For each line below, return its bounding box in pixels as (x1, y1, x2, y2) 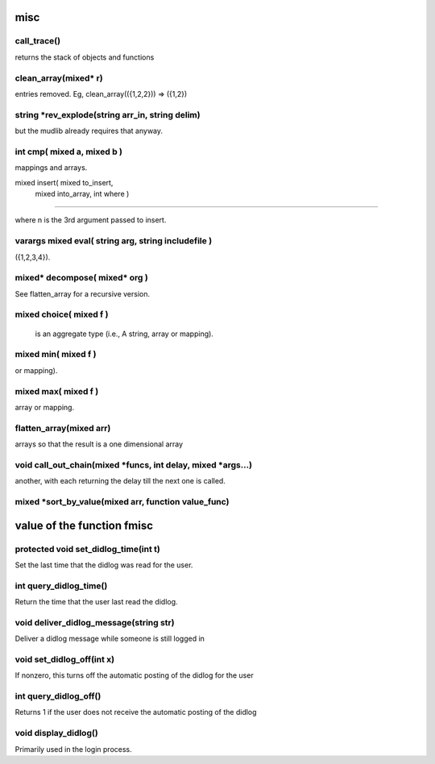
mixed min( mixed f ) (14, 349, 97, 360)
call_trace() (14, 35, 60, 47)
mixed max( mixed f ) (14, 385, 99, 397)
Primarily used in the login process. (14, 744, 132, 754)
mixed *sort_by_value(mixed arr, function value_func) (14, 496, 230, 507)
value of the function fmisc (14, 518, 153, 532)
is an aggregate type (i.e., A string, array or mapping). (35, 329, 213, 338)
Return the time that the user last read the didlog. (14, 597, 178, 607)
